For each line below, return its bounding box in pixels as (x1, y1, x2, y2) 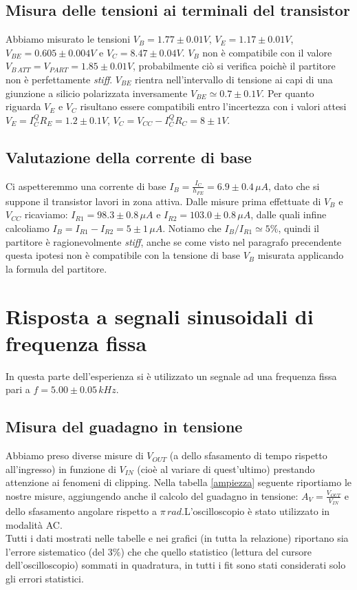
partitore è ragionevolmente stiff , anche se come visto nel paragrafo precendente (6, 234, 342, 249)
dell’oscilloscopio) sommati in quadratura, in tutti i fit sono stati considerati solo (6, 558, 346, 572)
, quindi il (278, 220, 320, 235)
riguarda (6, 99, 41, 114)
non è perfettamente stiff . (6, 72, 113, 86)
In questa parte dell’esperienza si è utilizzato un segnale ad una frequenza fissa (6, 368, 337, 383)
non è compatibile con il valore (202, 45, 332, 59)
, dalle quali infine (250, 207, 327, 222)
